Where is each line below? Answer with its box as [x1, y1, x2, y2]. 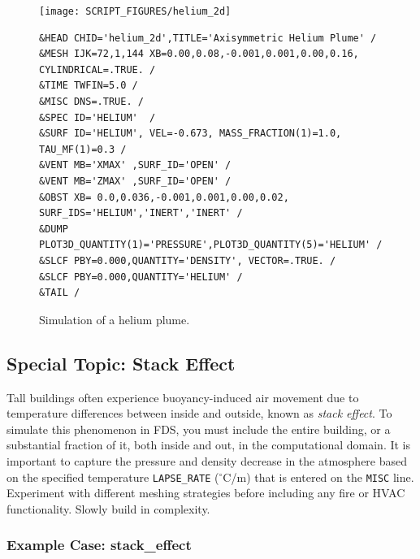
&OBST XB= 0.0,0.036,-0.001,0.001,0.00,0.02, [39, 191, 289, 203]
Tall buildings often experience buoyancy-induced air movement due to [6, 388, 359, 405]
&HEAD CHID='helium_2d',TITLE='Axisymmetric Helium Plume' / [39, 32, 377, 44]
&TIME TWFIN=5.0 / [39, 80, 138, 92]
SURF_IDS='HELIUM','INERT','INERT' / [39, 207, 243, 219]
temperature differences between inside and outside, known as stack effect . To [6, 405, 392, 422]
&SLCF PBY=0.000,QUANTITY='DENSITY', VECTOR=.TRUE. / [39, 254, 336, 266]
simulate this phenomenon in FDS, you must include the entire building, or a [6, 420, 391, 437]
